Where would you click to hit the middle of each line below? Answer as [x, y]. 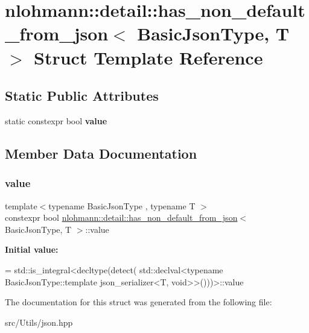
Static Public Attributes [82, 96]
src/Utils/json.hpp [39, 322]
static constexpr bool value [56, 120]
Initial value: [32, 249]
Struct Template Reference [148, 57]
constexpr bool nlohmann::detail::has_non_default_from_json [121, 217]
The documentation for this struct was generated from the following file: [139, 302]
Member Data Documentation [101, 153]
